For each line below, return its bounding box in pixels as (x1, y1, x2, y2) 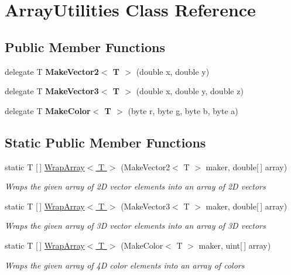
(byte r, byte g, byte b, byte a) (128, 104, 238, 116)
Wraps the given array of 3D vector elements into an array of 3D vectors (5, 219, 266, 232)
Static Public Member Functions (5, 133, 206, 151)
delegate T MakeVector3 (5, 85, 99, 97)
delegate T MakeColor (5, 104, 91, 116)
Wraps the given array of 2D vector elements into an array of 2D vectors (5, 180, 266, 192)
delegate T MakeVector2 (5, 65, 99, 77)
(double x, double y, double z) (136, 85, 244, 97)
